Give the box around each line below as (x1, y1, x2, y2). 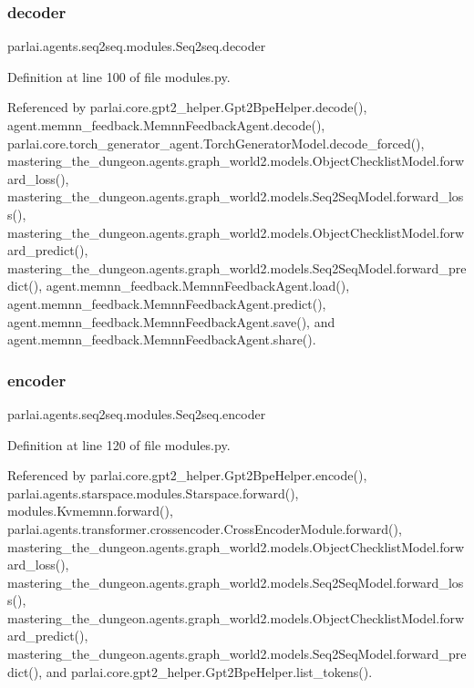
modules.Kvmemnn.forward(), (7, 501, 173, 520)
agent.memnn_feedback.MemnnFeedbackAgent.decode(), (7, 116, 325, 134)
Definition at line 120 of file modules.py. (7, 435, 231, 454)
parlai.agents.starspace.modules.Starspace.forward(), (7, 483, 299, 502)
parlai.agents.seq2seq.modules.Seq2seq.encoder (7, 404, 266, 423)
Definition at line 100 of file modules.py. (7, 67, 231, 86)
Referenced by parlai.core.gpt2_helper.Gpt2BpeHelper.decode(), (7, 98, 367, 117)
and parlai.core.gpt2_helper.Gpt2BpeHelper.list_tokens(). (46, 662, 373, 681)
